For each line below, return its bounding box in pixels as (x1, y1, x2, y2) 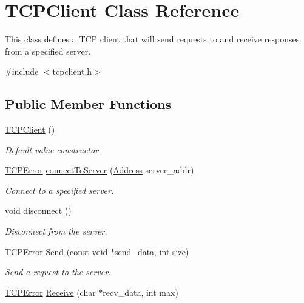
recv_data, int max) (103, 285, 178, 298)
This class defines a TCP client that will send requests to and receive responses (5, 33, 300, 45)
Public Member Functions (5, 95, 171, 113)
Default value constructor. (5, 143, 101, 156)
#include (5, 65, 39, 78)
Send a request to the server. (5, 265, 111, 278)
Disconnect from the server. (5, 225, 107, 238)
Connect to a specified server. (5, 184, 114, 196)
